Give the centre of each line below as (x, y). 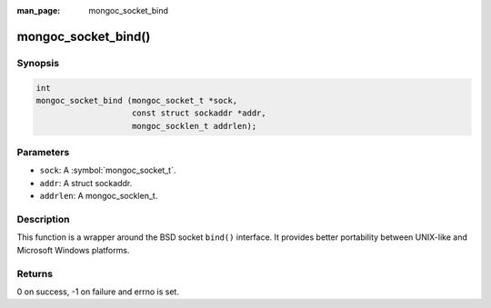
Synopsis (38, 63)
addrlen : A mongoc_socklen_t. (99, 196)
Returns (35, 273)
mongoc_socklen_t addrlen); (195, 126)
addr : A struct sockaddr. (86, 183)
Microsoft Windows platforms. (73, 250)
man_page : (39, 10)
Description (43, 220)
